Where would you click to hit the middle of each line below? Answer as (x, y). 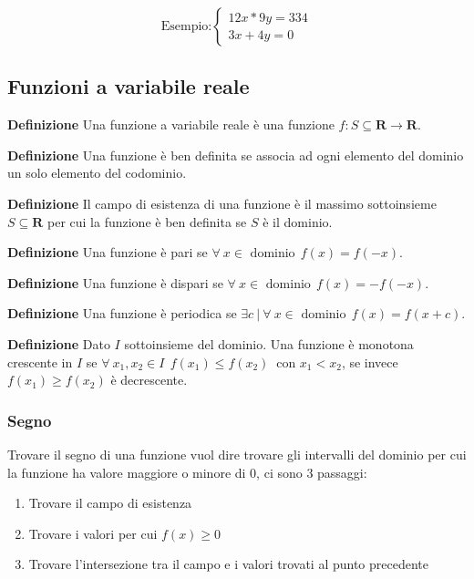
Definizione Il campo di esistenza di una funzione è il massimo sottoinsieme (222, 203)
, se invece (370, 362)
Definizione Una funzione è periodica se (122, 313)
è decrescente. (149, 380)
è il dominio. (298, 221)
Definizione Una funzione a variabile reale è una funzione (171, 124)
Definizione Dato (59, 343)
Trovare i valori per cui (93, 533)
